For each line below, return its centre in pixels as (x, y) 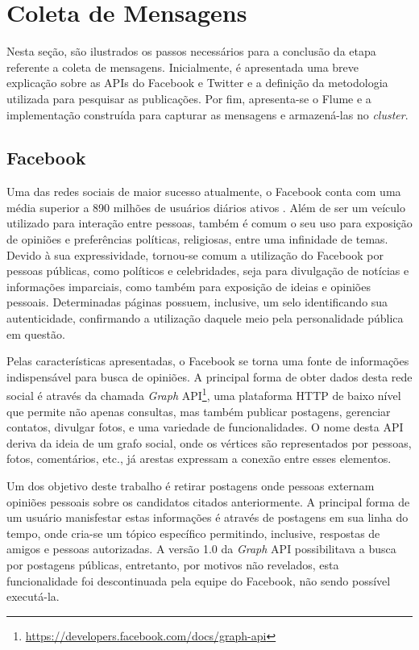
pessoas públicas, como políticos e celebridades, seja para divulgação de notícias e (208, 271)
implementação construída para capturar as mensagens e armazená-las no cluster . (207, 114)
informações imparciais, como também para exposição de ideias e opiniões (189, 286)
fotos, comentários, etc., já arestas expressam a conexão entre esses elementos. (199, 458)
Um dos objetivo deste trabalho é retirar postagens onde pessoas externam (191, 486)
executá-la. (33, 596)
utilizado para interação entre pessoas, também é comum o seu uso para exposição (209, 223)
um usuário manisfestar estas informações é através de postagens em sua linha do (207, 517)
